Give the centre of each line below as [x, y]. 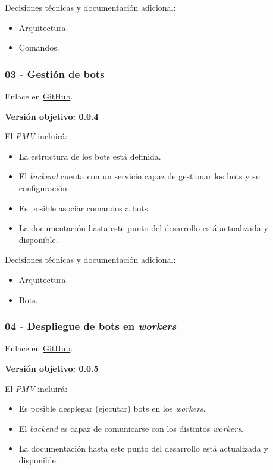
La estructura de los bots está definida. [90, 156]
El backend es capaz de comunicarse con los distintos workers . [131, 428]
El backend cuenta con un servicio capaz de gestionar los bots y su [139, 176]
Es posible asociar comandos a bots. [84, 208]
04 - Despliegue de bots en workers [91, 326]
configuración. [44, 187]
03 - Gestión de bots [55, 74]
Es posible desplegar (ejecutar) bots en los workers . [112, 408]
